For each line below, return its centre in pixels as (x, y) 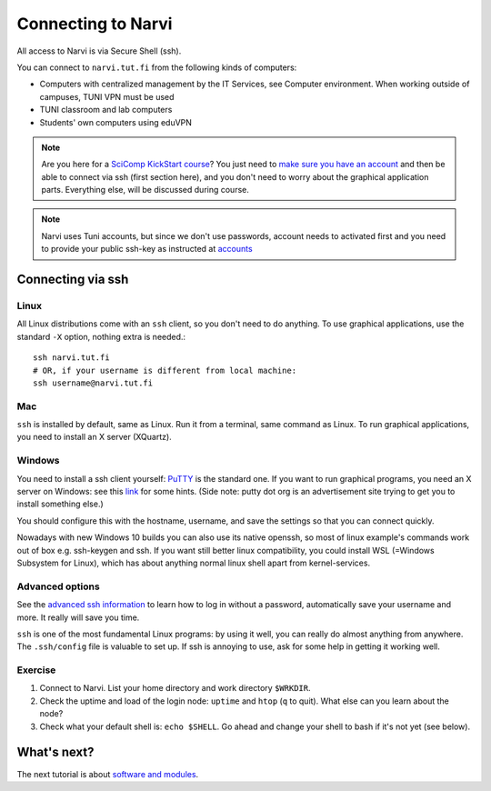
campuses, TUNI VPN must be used (107, 96)
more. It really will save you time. (78, 617)
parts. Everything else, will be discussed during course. (145, 190)
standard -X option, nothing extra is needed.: (101, 336)
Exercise (36, 670)
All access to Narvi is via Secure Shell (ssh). (99, 51)
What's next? (55, 752)
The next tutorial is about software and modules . (108, 774)
